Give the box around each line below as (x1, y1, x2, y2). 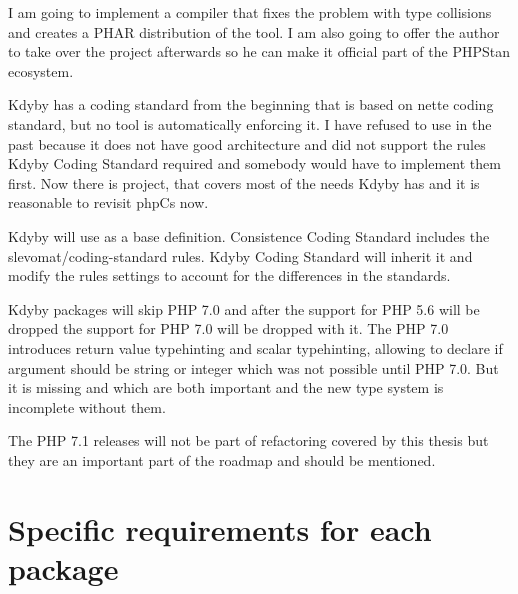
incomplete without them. (8, 396, 166, 417)
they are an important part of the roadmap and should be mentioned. (8, 449, 436, 470)
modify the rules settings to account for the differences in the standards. (8, 265, 451, 286)
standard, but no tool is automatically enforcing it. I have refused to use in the (8, 113, 492, 134)
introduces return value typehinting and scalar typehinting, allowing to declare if (8, 337, 503, 358)
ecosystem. (8, 60, 74, 81)
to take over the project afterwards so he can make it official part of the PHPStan (8, 41, 510, 62)
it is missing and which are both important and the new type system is (8, 377, 444, 398)
